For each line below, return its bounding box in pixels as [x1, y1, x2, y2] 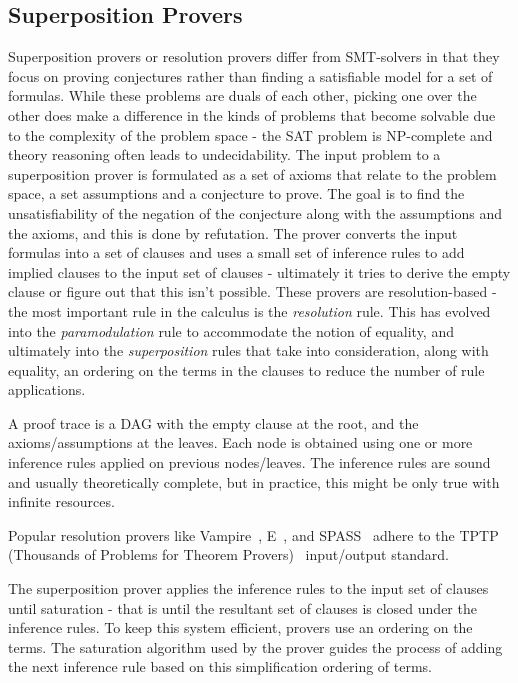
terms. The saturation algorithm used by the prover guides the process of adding [8, 636, 503, 657]
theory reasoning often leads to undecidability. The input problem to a [8, 144, 441, 165]
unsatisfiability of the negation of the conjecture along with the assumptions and [8, 202, 502, 223]
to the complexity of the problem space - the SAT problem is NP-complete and [8, 124, 493, 145]
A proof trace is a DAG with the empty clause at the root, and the [8, 412, 419, 433]
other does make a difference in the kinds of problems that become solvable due [8, 104, 496, 125]
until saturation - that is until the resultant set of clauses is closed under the [8, 597, 477, 618]
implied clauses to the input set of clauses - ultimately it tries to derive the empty [8, 261, 511, 282]
